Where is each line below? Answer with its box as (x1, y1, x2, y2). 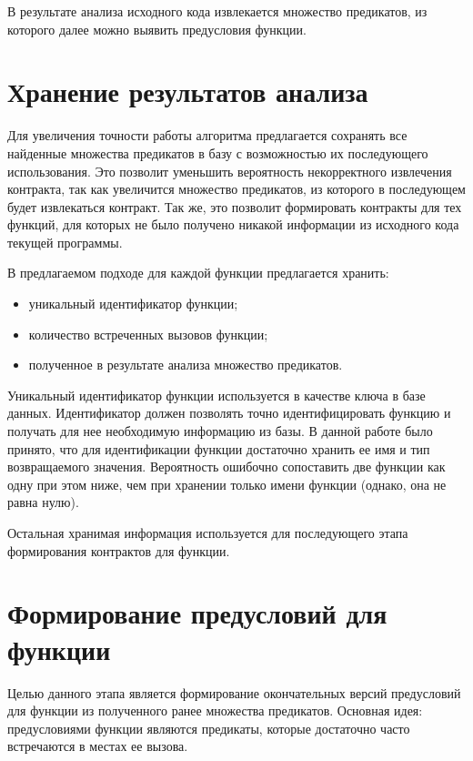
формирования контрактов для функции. (7, 541, 230, 560)
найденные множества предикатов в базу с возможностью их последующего (7, 143, 428, 162)
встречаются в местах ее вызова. (7, 736, 188, 756)
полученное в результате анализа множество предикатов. (28, 355, 343, 374)
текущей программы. (7, 232, 123, 251)
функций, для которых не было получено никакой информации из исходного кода (7, 215, 459, 234)
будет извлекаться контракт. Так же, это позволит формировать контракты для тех (7, 197, 462, 216)
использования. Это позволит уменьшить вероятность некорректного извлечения (7, 161, 452, 180)
